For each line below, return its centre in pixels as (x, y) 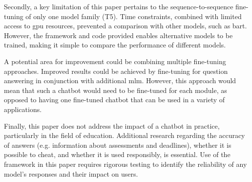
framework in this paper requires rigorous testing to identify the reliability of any (126, 164)
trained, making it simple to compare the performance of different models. (115, 45)
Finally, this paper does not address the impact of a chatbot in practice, (112, 125)
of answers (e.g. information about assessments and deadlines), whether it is (118, 145)
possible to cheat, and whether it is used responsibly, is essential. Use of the (117, 154)
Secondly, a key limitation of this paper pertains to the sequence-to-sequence (119, 6)
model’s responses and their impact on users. (71, 173)
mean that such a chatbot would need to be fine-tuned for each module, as (115, 90)
